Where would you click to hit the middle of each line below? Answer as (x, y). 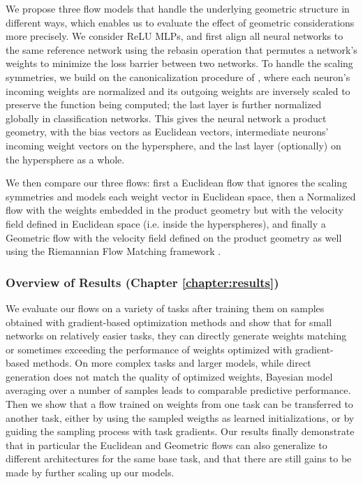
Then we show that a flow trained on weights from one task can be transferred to (179, 404)
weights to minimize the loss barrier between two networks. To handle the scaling (179, 63)
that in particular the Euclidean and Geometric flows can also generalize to (166, 445)
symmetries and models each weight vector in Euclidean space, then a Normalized (181, 196)
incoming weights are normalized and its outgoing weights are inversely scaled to (178, 90)
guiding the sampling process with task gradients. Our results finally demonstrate (180, 431)
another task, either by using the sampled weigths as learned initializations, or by (180, 417)
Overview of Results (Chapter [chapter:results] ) (142, 282)
